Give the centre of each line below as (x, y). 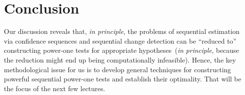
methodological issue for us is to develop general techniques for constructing (118, 69)
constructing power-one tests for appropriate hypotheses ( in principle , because (122, 50)
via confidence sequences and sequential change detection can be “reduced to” (120, 40)
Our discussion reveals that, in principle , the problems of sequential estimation (122, 31)
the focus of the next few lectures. (55, 88)
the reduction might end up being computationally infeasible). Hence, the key (120, 59)
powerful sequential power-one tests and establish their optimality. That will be (123, 79)
